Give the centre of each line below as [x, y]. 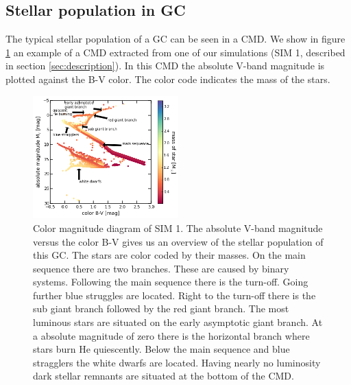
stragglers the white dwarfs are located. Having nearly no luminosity [177, 362]
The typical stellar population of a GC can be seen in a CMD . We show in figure [175, 39]
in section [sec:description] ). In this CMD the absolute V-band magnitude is [165, 66]
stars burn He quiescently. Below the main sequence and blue [161, 349]
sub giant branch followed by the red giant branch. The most [161, 308]
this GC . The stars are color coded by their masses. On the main [169, 255]
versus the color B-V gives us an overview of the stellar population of [178, 241]
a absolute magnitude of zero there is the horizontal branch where [171, 335]
